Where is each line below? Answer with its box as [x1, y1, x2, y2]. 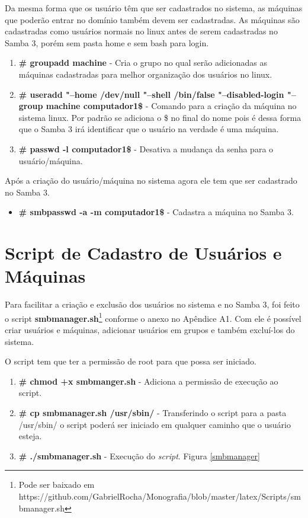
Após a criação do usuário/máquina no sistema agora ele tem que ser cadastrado [5, 174, 297, 187]
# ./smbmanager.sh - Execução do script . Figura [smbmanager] [18, 449, 260, 462]
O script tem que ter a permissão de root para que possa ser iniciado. [5, 355, 256, 367]
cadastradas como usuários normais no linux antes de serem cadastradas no [5, 25, 278, 37]
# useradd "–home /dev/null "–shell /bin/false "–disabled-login [18, 88, 284, 100]
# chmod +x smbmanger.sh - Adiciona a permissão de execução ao [18, 375, 278, 387]
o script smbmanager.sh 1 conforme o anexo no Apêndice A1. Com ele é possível [5, 310, 301, 324]
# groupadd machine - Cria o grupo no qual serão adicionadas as [18, 56, 267, 69]
